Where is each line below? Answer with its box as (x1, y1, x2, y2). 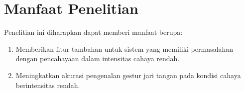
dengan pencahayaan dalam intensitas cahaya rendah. (15, 53, 180, 64)
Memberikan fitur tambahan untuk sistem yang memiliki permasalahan (15, 43, 234, 54)
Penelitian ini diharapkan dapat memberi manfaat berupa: (4, 27, 183, 37)
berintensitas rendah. (15, 80, 80, 90)
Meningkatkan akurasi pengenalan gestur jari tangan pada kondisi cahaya (15, 70, 241, 80)
